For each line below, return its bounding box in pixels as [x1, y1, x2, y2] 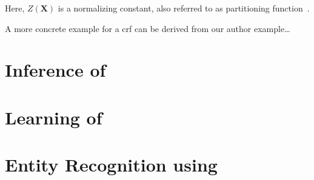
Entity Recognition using [5, 152, 218, 177]
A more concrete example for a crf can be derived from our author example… [5, 22, 290, 34]
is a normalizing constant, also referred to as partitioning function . [58, 2, 310, 14]
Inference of [5, 57, 106, 82]
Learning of [5, 104, 102, 129]
